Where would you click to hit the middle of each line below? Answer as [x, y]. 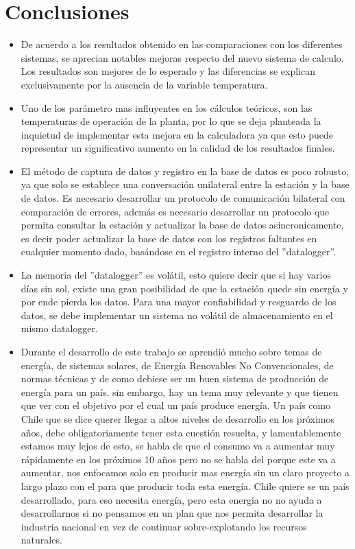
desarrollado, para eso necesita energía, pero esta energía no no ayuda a [171, 499]
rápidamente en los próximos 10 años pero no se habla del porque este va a [178, 459]
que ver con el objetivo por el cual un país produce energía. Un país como [176, 405]
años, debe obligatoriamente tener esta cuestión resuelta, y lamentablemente [181, 432]
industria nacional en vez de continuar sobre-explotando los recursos [164, 526]
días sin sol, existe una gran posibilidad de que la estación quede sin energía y [184, 288]
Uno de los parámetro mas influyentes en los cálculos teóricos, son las [167, 107]
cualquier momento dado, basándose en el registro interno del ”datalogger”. [179, 252]
